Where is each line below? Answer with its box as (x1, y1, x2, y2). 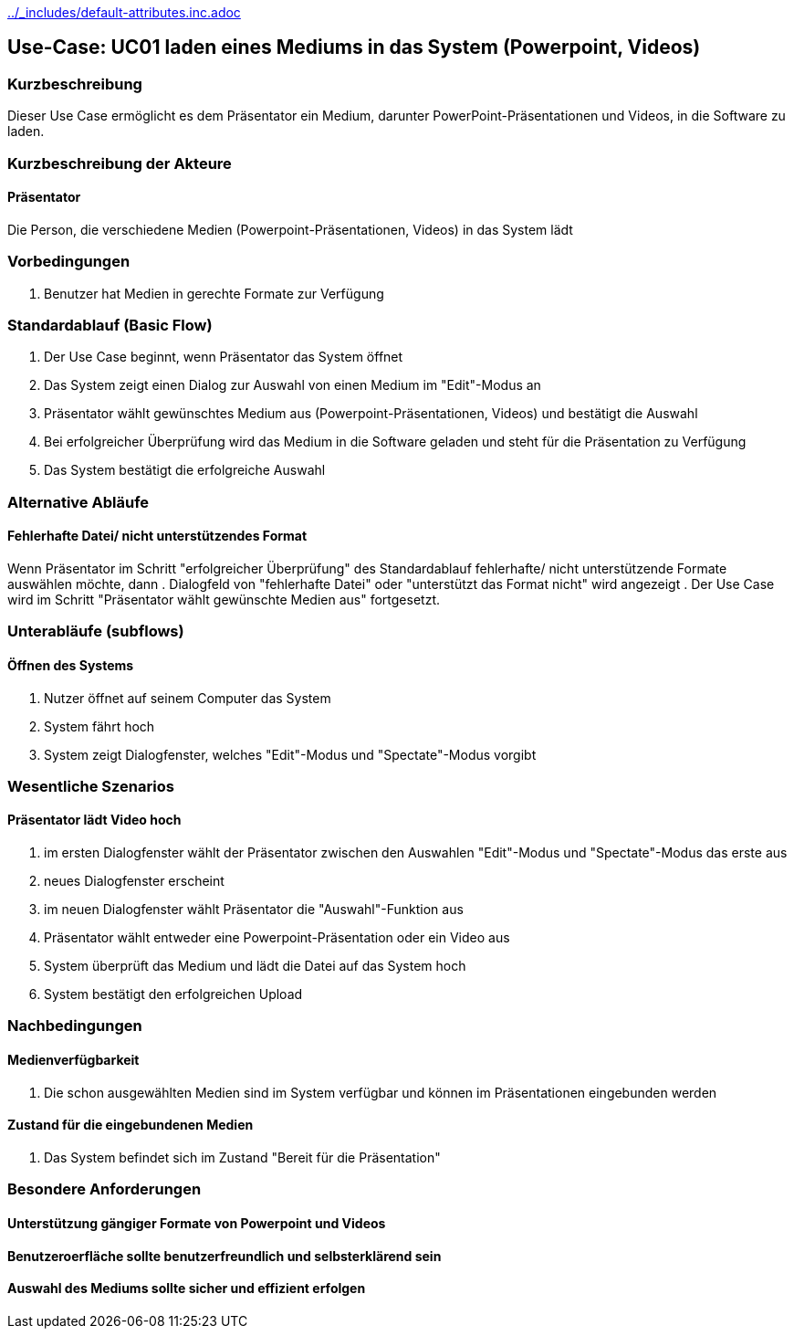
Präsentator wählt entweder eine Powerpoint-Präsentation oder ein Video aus (44, 930, 510, 946)
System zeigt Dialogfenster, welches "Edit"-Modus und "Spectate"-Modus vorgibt (44, 746, 537, 763)
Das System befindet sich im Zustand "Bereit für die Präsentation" (44, 1149, 441, 1165)
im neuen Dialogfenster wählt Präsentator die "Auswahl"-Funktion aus (44, 901, 464, 918)
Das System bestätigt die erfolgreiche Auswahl (44, 462, 326, 479)
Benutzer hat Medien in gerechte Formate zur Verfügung (44, 285, 384, 301)
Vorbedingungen (7, 252, 131, 271)
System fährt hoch (44, 718, 155, 734)
